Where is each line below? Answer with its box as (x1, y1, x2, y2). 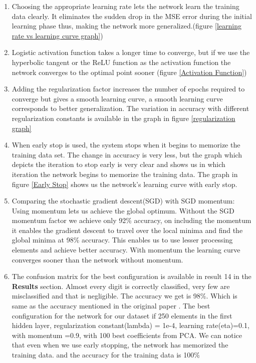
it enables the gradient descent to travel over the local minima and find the (12, 224, 243, 235)
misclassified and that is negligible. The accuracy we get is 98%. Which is (12, 290, 237, 301)
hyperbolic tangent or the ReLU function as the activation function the (12, 56, 231, 67)
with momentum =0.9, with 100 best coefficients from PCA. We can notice (12, 329, 242, 340)
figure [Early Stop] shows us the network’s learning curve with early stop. (12, 178, 237, 189)
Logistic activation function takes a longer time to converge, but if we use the (12, 47, 250, 57)
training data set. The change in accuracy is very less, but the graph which (12, 149, 242, 159)
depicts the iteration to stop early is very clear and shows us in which (12, 159, 225, 169)
